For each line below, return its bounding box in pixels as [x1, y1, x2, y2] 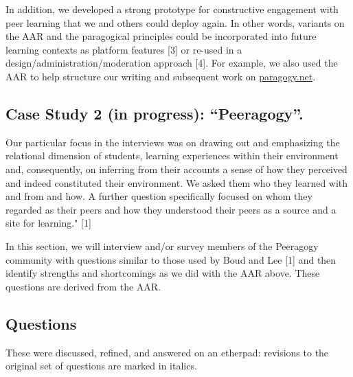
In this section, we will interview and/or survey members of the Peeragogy [5, 238, 319, 253]
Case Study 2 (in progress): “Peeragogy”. [5, 102, 304, 124]
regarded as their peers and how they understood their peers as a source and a [5, 202, 337, 216]
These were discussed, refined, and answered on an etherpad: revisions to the [5, 345, 329, 359]
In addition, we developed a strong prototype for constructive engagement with [5, 2, 339, 16]
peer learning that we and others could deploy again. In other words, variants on [5, 15, 345, 30]
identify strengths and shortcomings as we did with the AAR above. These [5, 266, 320, 280]
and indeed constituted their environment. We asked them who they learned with [5, 175, 348, 190]
